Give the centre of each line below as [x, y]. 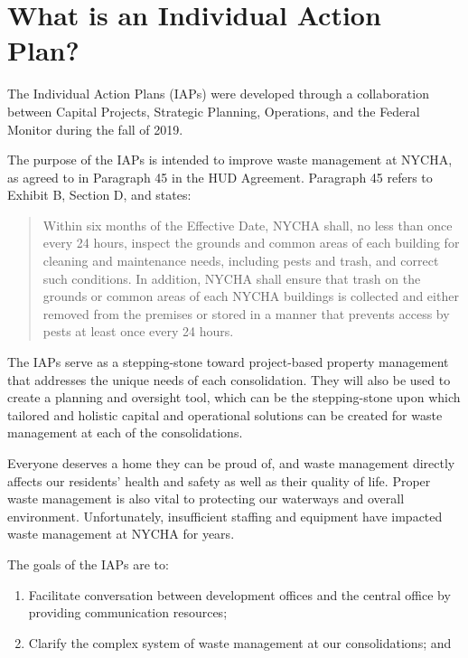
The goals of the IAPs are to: [88, 564]
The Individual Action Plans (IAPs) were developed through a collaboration [218, 94]
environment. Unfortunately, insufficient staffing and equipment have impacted [225, 516]
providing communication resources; [128, 612]
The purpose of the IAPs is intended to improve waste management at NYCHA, [230, 160]
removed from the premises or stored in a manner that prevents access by [246, 313]
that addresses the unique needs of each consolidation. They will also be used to [229, 379]
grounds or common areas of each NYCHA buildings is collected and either [251, 296]
